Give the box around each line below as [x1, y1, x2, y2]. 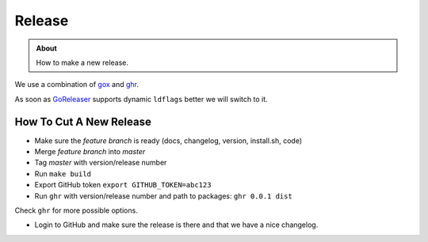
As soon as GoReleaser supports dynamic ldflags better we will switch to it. [14, 94, 269, 104]
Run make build [34, 168, 91, 178]
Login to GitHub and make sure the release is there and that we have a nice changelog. [34, 220, 319, 229]
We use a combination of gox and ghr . [14, 80, 139, 89]
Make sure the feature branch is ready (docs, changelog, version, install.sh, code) [34, 135, 303, 146]
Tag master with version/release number [34, 158, 167, 168]
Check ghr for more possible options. [14, 206, 138, 215]
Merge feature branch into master [34, 147, 146, 157]
